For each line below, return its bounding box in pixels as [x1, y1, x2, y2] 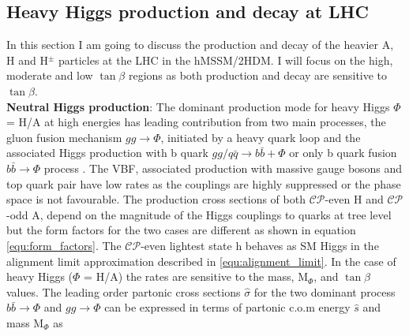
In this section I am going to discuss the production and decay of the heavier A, [6, 36, 394, 53]
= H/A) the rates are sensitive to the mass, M [84, 268, 308, 285]
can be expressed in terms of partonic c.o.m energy [104, 299, 351, 315]
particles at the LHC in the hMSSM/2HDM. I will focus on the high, [58, 51, 393, 68]
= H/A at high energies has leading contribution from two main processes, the [6, 114, 386, 130]
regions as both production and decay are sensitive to [128, 67, 388, 84]
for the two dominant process [253, 283, 396, 300]
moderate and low [6, 67, 93, 84]
